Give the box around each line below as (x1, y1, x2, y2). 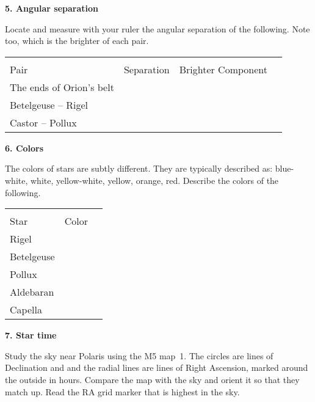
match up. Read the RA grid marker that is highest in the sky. (5, 385, 240, 398)
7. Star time (5, 329, 57, 342)
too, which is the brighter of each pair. (5, 34, 149, 47)
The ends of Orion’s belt (10, 79, 114, 94)
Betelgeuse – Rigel (10, 97, 89, 112)
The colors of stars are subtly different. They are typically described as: (5, 162, 273, 175)
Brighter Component (179, 62, 267, 76)
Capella (10, 302, 42, 317)
